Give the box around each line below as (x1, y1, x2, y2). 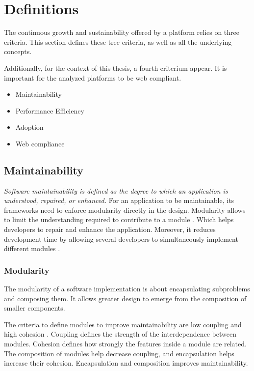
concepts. (4, 46, 32, 57)
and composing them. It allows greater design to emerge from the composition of (4, 293, 247, 303)
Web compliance (15, 138, 65, 148)
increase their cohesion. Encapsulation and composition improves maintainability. (4, 358, 248, 368)
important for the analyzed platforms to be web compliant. (4, 72, 181, 83)
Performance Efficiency (15, 105, 84, 115)
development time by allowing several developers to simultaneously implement (4, 233, 238, 244)
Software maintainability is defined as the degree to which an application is (4, 185, 228, 196)
